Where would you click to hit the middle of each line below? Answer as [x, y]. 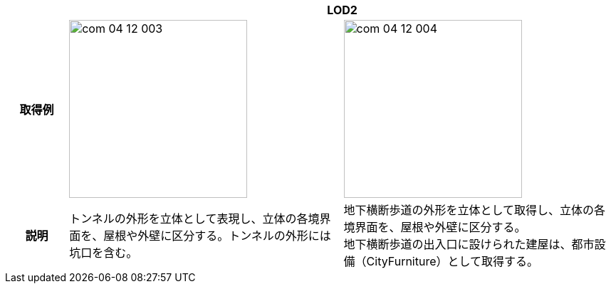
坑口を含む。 [104, 253]
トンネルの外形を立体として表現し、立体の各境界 [200, 219]
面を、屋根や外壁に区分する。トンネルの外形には [200, 236]
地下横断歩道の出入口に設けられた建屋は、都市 [469, 244]
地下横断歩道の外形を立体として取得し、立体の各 [475, 210]
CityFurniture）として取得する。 [453, 261]
